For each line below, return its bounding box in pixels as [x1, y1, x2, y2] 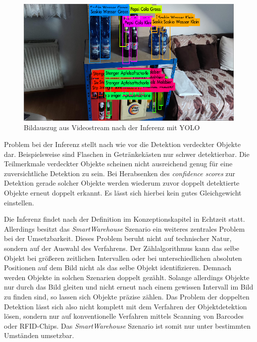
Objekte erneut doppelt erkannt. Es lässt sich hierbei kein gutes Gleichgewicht [4, 188, 242, 197]
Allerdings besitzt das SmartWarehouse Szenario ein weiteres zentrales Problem [4, 223, 245, 234]
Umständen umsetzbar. [4, 330, 74, 341]
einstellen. [4, 197, 34, 207]
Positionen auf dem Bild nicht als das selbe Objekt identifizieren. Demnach [4, 262, 232, 273]
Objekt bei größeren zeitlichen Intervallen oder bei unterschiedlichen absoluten [4, 252, 242, 263]
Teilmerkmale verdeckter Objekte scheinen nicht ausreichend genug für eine [4, 158, 233, 169]
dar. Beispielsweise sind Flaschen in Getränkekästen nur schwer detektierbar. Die [4, 148, 250, 159]
